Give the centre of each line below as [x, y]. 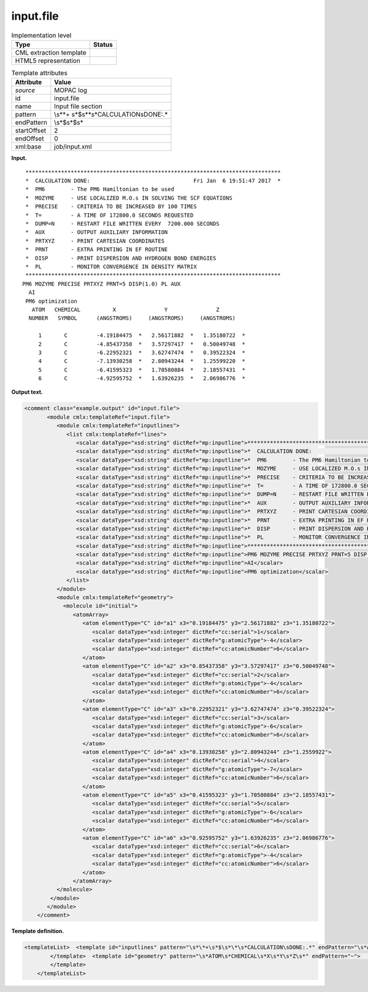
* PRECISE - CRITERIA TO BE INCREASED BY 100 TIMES [111, 207]
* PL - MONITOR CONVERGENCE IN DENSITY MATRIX [111, 266]
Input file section [78, 106]
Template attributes [39, 73]
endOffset [29, 139]
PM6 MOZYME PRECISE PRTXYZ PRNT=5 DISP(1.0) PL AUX [102, 284]
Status [103, 44]
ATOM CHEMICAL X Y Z [126, 309]
